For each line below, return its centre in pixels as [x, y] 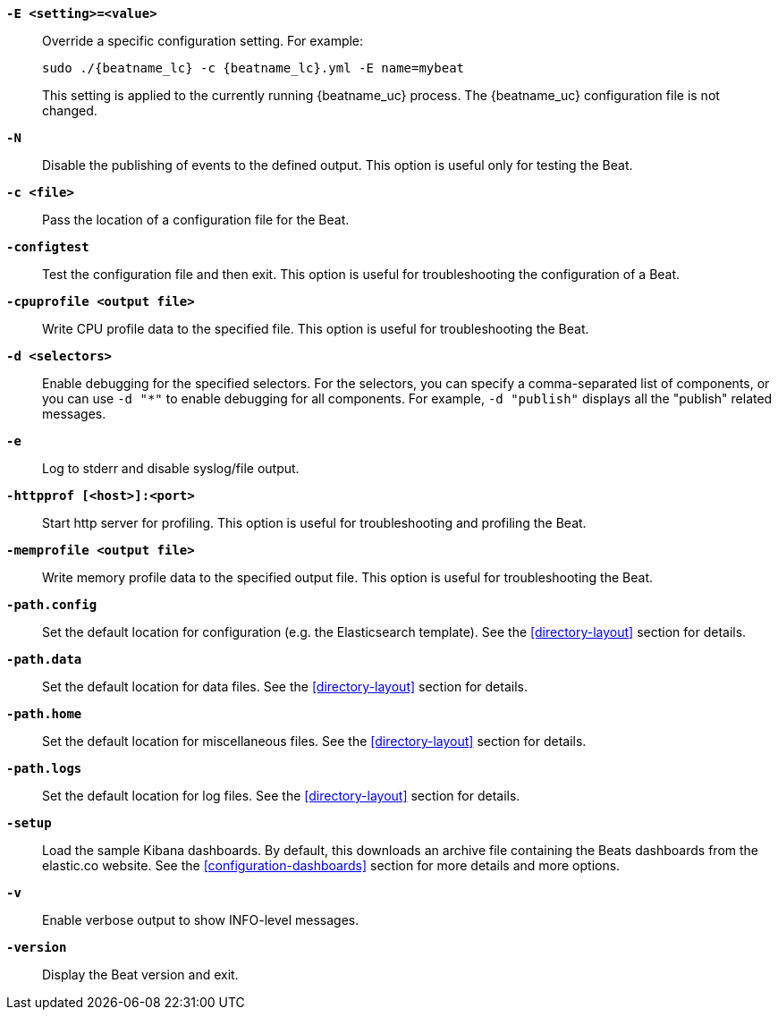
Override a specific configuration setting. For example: [203, 41]
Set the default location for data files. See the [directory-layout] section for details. [285, 686]
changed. [70, 110]
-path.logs [44, 768]
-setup [29, 823]
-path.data [44, 659]
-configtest [48, 247]
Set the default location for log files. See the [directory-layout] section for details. [281, 796]
